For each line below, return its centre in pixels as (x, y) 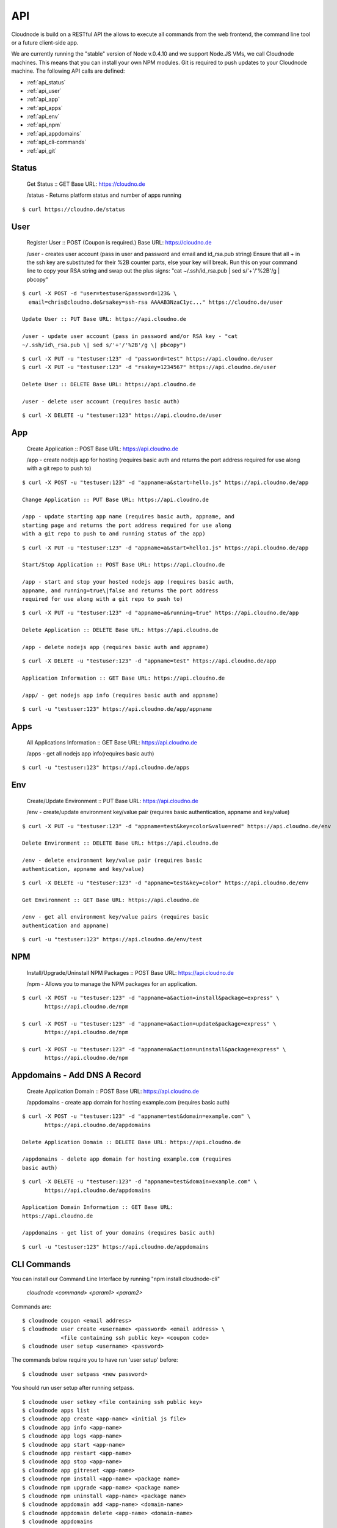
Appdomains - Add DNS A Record (76, 1075)
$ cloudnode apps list (56, 1411)
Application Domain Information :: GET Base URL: (98, 1207)
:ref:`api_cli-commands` (56, 142)
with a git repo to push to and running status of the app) (114, 534)
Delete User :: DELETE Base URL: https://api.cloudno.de (109, 384)
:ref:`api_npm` (44, 125)
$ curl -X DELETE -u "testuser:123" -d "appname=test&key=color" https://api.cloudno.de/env (165, 883)
